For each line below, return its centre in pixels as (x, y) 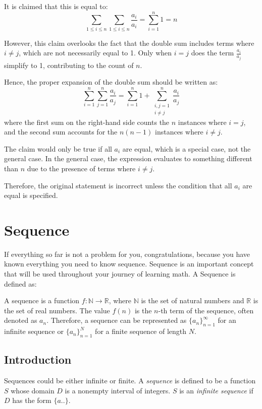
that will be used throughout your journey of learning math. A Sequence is (120, 274)
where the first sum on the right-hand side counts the (87, 122)
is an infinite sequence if (216, 390)
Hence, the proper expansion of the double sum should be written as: (111, 82)
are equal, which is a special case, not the (187, 148)
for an (227, 320)
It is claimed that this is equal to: (56, 6)
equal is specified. (31, 195)
